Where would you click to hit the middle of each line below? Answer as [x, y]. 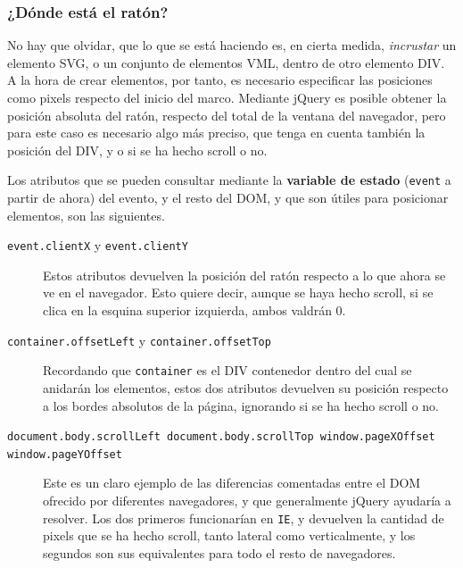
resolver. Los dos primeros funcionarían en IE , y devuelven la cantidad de [244, 518]
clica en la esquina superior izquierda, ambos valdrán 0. [194, 310]
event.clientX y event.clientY [98, 245]
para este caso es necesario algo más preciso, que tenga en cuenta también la [216, 133]
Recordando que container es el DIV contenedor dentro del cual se [227, 370]
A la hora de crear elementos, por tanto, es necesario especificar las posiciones [220, 80]
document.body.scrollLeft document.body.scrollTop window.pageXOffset [221, 437]
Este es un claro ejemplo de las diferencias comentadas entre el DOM [232, 483]
